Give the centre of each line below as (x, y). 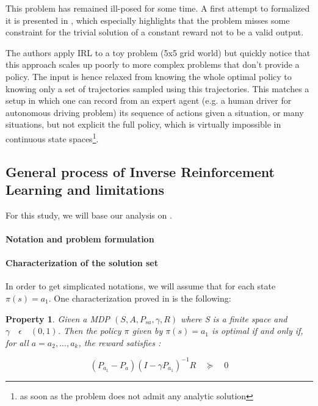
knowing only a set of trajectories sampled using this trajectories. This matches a (157, 88)
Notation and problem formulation (80, 238)
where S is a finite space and (234, 318)
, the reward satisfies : (120, 342)
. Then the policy (89, 331)
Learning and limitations (85, 189)
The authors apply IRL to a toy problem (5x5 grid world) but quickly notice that (158, 52)
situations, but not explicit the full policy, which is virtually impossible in (143, 124)
